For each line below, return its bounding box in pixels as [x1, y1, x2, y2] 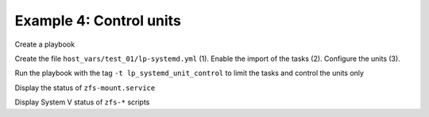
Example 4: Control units [14, 12, 182, 29]
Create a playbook [14, 40, 75, 49]
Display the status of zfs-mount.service [14, 83, 156, 92]
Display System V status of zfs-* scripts [14, 97, 150, 107]
